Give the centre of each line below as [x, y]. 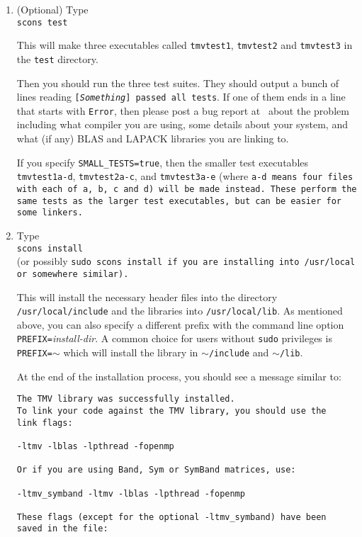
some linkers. [50, 213]
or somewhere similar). [73, 274]
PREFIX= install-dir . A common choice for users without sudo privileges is [174, 338]
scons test [42, 22]
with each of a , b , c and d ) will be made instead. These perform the [187, 189]
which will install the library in [131, 352]
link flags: [45, 423]
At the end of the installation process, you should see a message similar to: [179, 376]
